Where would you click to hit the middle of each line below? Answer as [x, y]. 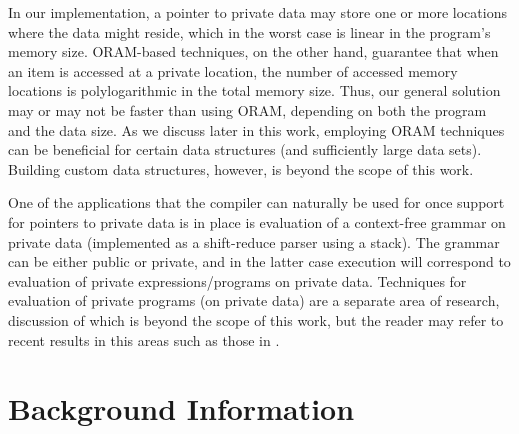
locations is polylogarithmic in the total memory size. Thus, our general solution [254, 90]
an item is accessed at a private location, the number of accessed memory [233, 70]
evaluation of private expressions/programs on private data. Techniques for [237, 280]
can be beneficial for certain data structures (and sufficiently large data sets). [245, 149]
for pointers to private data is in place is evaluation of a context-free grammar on [257, 221]
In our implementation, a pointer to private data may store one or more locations [257, 12]
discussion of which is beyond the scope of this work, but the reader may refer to [256, 319]
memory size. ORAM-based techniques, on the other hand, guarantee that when [253, 51]
